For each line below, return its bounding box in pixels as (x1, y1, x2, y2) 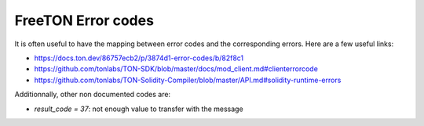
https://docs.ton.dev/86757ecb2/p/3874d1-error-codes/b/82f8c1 (34, 53, 244, 63)
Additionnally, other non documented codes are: (14, 90, 171, 99)
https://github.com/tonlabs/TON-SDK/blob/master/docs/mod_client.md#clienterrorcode (34, 64, 318, 74)
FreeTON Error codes (14, 12, 155, 29)
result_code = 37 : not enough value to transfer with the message (34, 104, 243, 113)
